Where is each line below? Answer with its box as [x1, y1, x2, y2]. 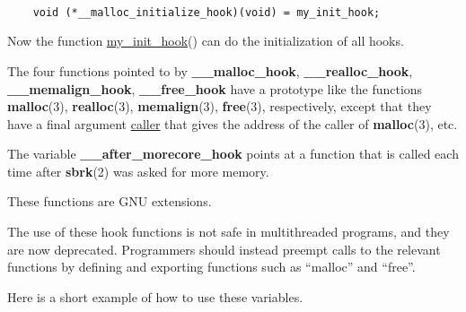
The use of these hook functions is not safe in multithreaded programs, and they [7, 222, 450, 241]
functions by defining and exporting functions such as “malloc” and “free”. [7, 257, 416, 276]
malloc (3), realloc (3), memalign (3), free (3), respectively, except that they [7, 97, 432, 116]
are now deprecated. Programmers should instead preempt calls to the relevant [7, 239, 441, 258]
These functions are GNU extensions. [7, 192, 212, 211]
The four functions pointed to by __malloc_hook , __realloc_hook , [7, 61, 413, 80]
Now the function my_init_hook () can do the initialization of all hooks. [7, 31, 404, 50]
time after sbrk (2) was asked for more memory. [7, 161, 269, 180]
